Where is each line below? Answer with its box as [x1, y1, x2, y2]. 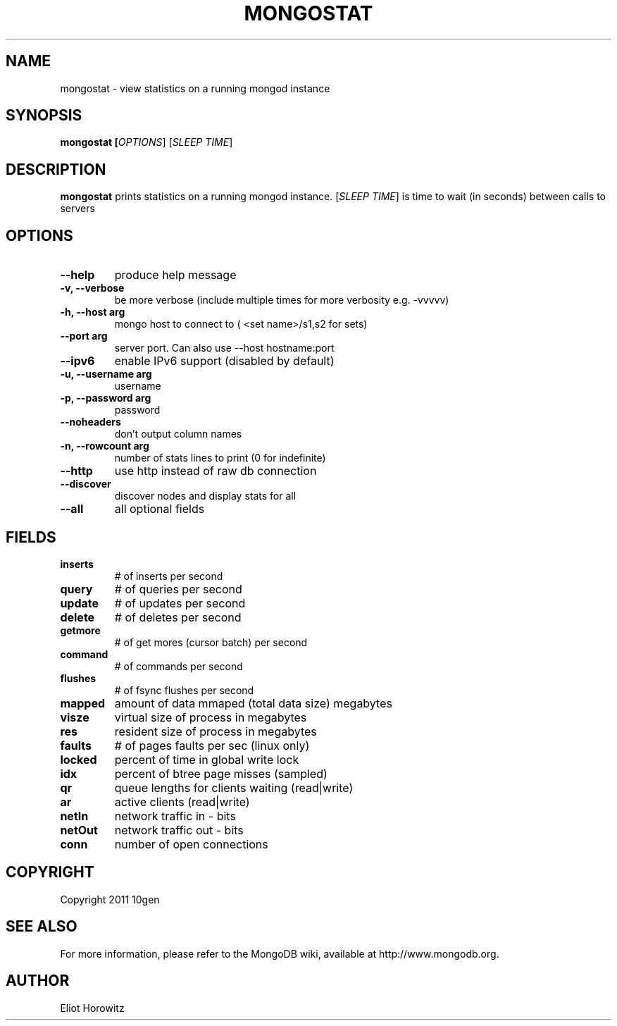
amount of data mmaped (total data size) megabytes [114, 696, 392, 710]
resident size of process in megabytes [114, 724, 317, 738]
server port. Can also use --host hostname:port [114, 342, 335, 354]
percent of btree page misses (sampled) [114, 766, 328, 781]
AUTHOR [6, 972, 70, 990]
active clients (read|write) [114, 794, 250, 809]
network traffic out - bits [114, 822, 244, 837]
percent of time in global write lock [114, 752, 299, 767]
